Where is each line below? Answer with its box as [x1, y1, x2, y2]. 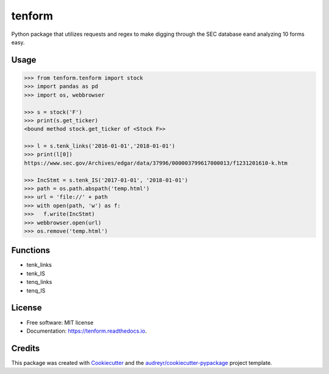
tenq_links [26, 279, 52, 286]
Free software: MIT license [26, 319, 94, 326]
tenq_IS [26, 286, 46, 294]
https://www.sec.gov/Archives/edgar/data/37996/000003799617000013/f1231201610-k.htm [24, 159, 288, 167]
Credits [11, 343, 40, 353]
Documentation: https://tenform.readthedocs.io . [26, 327, 147, 334]
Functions [11, 245, 51, 255]
